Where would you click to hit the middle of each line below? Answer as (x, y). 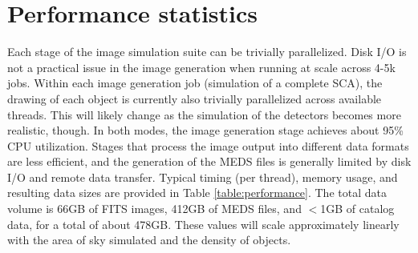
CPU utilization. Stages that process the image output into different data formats (208, 145)
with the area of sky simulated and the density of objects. (149, 240)
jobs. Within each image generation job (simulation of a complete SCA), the (195, 83)
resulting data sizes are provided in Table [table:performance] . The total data (197, 193)
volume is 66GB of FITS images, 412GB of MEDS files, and (154, 209)
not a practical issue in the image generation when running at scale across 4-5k (201, 67)
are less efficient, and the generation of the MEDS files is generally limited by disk (209, 161)
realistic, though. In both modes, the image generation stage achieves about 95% (205, 130)
